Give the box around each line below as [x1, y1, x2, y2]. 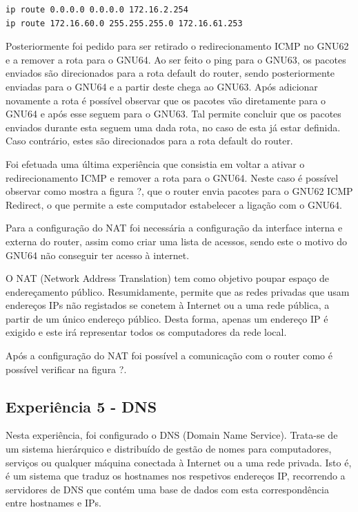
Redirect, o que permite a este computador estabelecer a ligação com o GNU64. [6, 197, 342, 211]
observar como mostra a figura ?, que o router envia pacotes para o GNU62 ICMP [6, 184, 353, 198]
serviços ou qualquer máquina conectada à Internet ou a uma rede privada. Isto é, [6, 455, 352, 469]
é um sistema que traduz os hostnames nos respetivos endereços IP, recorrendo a [6, 468, 346, 483]
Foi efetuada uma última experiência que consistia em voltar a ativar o [6, 156, 305, 171]
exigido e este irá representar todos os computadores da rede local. [6, 325, 287, 339]
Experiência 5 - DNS [6, 395, 157, 417]
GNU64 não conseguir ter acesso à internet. [6, 247, 190, 262]
